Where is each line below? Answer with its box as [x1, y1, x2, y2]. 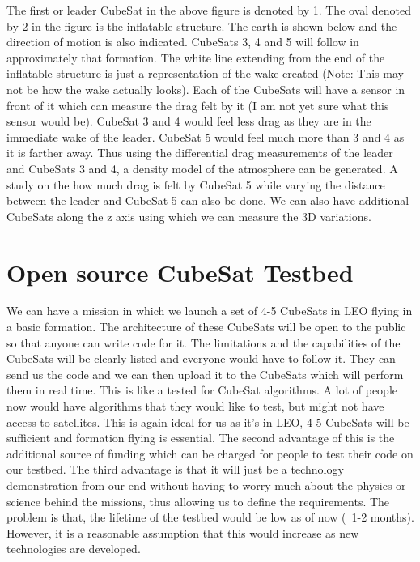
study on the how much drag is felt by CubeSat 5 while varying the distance [6, 176, 385, 193]
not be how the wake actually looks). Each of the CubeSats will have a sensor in [6, 80, 405, 97]
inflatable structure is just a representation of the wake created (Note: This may [6, 65, 404, 82]
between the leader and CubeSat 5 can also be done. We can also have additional [6, 192, 409, 209]
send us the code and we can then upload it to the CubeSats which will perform [6, 365, 404, 382]
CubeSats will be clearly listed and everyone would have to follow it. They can [6, 350, 396, 367]
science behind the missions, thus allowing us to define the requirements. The [6, 492, 390, 509]
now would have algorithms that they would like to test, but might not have [6, 398, 384, 414]
